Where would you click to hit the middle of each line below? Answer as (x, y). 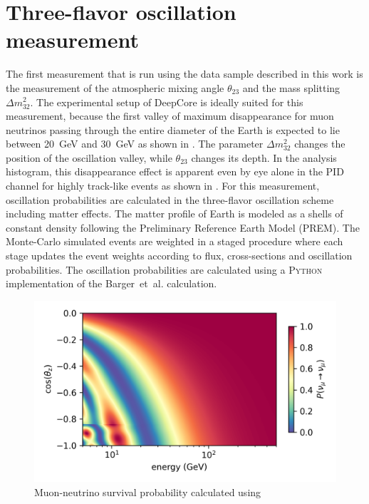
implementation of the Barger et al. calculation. (111, 283)
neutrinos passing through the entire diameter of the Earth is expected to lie (173, 129)
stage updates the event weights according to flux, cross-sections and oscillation (179, 256)
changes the (320, 144)
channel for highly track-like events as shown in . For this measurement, (163, 186)
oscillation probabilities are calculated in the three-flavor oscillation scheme (170, 199)
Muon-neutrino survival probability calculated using (148, 492)
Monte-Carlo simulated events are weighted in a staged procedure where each (175, 241)
